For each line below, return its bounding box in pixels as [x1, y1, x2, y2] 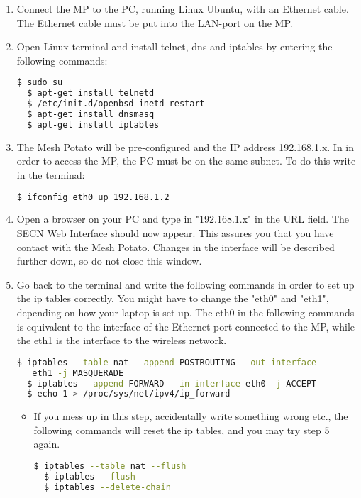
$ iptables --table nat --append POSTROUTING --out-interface [16, 357, 317, 367]
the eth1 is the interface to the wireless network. [16, 333, 227, 348]
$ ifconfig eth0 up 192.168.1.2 [16, 192, 170, 202]
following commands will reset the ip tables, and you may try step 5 [33, 422, 330, 437]
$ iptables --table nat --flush [33, 461, 187, 472]
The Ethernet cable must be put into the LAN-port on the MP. [16, 15, 293, 30]
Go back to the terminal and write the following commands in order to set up [16, 277, 355, 292]
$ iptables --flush [43, 471, 135, 482]
